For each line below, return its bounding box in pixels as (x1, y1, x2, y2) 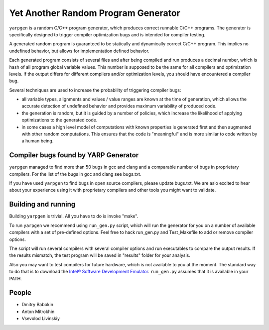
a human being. (21, 138, 54, 144)
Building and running (9, 200, 76, 209)
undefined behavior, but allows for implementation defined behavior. (9, 48, 149, 54)
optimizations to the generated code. (21, 117, 98, 123)
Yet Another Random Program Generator (9, 7, 180, 18)
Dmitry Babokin (21, 302, 53, 308)
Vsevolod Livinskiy (21, 316, 60, 322)
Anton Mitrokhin (21, 309, 55, 315)
